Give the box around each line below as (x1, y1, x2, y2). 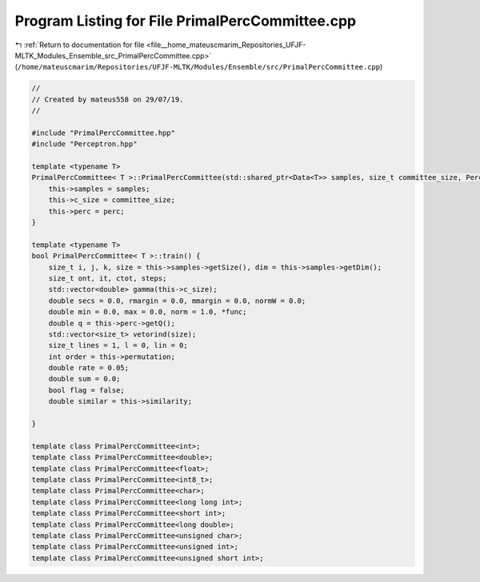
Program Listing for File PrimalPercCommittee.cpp (14, 12, 356, 30)
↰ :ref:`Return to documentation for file (14, 40, 145, 50)
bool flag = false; (48, 385, 126, 395)
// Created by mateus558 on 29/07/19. (31, 94, 184, 104)
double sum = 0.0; (48, 374, 121, 384)
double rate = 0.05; (48, 364, 130, 373)
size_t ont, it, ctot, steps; (48, 273, 167, 283)
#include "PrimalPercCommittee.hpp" (31, 128, 176, 138)
